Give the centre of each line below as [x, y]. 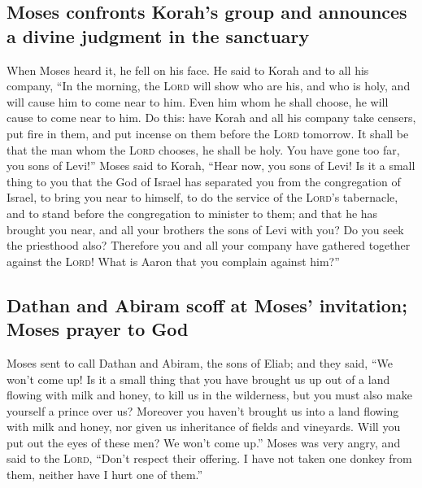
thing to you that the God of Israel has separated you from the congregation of [204, 181]
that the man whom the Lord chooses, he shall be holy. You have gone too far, [203, 149]
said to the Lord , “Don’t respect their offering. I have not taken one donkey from [209, 458]
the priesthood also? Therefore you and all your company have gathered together [209, 245]
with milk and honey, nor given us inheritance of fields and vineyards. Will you [204, 427]
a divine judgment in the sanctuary [158, 35]
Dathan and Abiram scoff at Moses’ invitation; [207, 305]
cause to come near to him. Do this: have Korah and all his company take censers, [211, 118]
